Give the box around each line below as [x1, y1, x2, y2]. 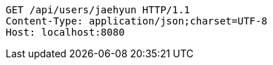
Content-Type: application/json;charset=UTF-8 [6, 15, 267, 27]
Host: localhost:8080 [6, 27, 125, 38]
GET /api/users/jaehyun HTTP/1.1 [6, 4, 190, 15]
